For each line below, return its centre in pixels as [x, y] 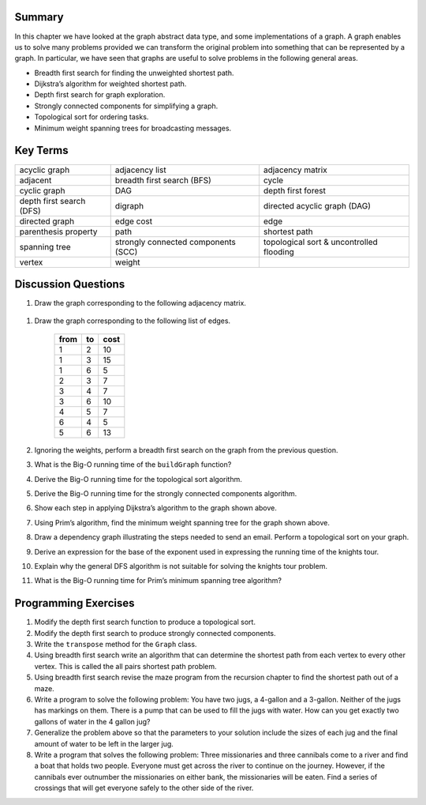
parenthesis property [58, 231]
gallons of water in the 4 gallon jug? [92, 721]
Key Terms [41, 150]
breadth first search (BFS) [163, 180]
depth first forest [295, 190]
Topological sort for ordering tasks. [92, 117]
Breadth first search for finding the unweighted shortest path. [134, 73]
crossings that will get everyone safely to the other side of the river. [144, 788]
